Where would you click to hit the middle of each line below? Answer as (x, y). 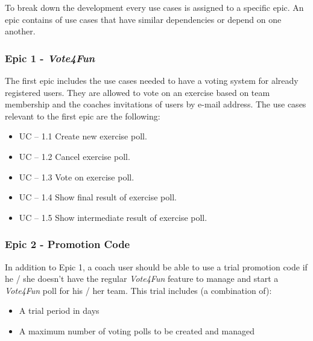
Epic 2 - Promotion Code (68, 244)
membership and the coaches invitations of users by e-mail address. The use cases (156, 104)
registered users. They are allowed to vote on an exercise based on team (138, 92)
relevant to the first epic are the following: (83, 116)
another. (20, 31)
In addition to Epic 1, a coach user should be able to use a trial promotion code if (156, 266)
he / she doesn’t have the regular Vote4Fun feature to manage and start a (142, 279)
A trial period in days (59, 311)
